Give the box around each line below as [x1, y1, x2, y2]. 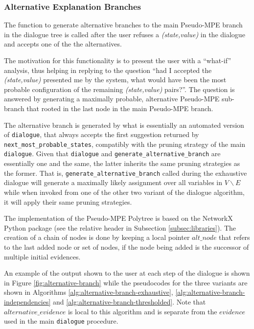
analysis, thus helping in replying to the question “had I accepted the [4, 65, 212, 75]
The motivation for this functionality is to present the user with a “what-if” [4, 55, 231, 65]
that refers [219, 232, 250, 242]
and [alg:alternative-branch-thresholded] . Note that [53, 296, 206, 306]
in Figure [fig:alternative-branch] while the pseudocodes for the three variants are [4, 277, 248, 287]
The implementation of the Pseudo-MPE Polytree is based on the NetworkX [4, 213, 233, 223]
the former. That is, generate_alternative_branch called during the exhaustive [4, 167, 247, 178]
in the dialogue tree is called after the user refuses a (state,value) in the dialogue [4, 29, 245, 39]
